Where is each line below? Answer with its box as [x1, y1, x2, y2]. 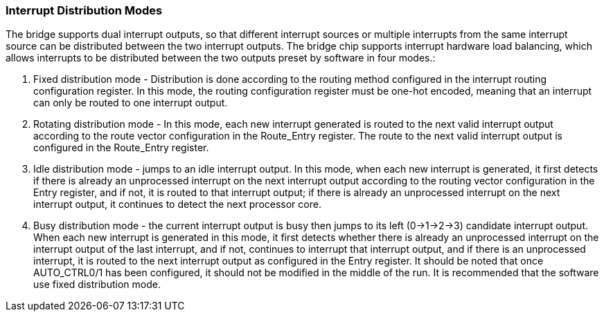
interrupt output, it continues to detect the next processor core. [33, 198, 321, 211]
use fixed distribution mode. [33, 278, 161, 291]
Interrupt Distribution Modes [6, 3, 163, 17]
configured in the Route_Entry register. [33, 142, 209, 154]
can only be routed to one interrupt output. [33, 97, 228, 109]
